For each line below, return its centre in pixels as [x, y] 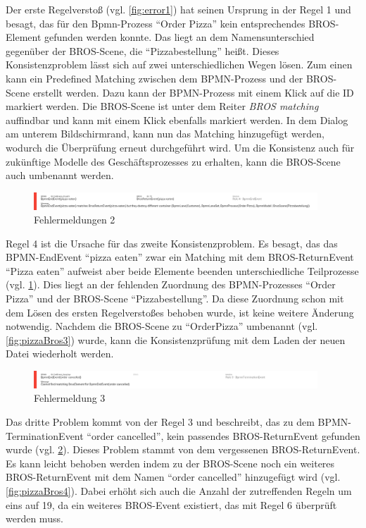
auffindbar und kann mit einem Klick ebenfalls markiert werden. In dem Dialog [177, 119]
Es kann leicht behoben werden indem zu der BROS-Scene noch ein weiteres [170, 463]
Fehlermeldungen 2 [75, 220]
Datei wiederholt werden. [60, 354]
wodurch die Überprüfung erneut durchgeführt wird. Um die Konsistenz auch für [180, 147]
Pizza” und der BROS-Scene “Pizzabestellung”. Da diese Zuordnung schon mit [175, 299]
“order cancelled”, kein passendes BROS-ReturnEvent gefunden [223, 435]
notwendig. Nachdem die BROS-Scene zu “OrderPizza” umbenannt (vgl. [162, 326]
